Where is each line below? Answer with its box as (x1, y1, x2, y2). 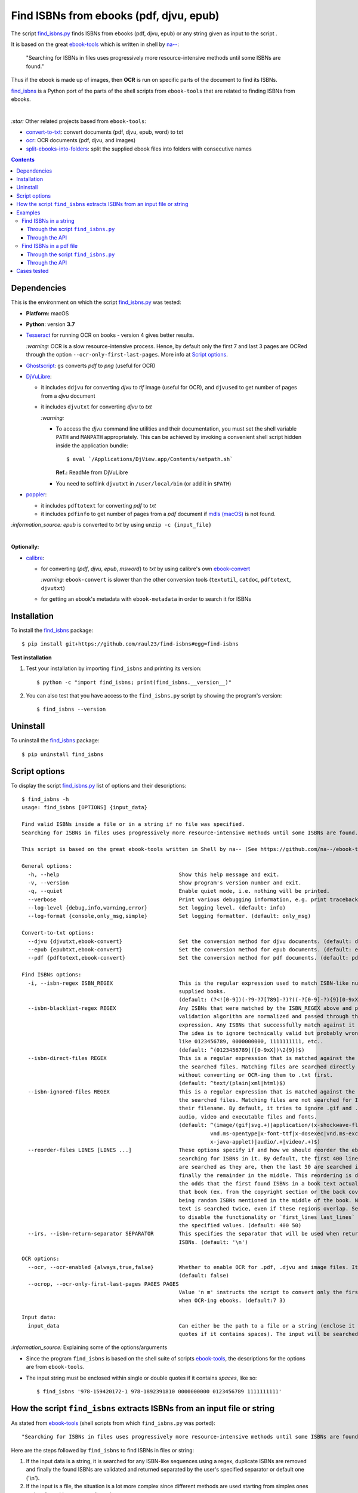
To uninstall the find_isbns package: (11, 737, 100, 744)
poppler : (26, 491, 47, 498)
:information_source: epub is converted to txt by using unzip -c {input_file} (11, 521, 212, 529)
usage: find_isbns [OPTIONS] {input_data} (21, 804, 148, 811)
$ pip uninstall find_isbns (21, 751, 104, 758)
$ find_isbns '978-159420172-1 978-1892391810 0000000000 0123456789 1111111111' (36, 1388, 282, 1394)
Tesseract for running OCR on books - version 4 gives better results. (26, 331, 195, 339)
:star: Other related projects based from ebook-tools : (11, 117, 146, 125)
